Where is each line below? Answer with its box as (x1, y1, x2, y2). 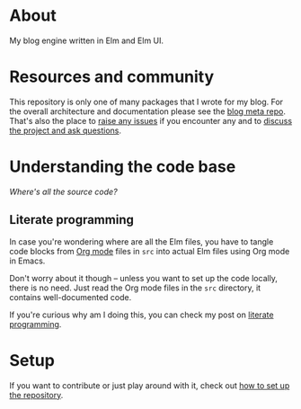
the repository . (9, 389, 64, 400)
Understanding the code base (9, 156, 236, 177)
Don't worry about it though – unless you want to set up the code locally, (9, 272, 279, 283)
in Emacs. (9, 255, 46, 266)
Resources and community (9, 67, 215, 87)
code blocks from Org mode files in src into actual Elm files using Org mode (9, 245, 290, 256)
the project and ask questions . (9, 125, 122, 136)
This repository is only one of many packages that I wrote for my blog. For (9, 96, 284, 107)
